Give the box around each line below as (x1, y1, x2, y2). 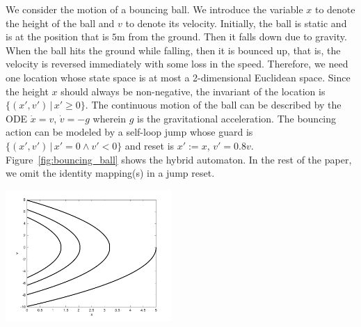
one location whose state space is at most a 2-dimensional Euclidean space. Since (6, 70, 351, 84)
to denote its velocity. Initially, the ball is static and (125, 15, 347, 30)
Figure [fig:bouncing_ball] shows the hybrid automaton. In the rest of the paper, (6, 152, 352, 166)
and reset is (125, 138, 175, 152)
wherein (93, 111, 127, 125)
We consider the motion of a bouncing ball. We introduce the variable (6, 2, 303, 16)
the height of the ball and (6, 15, 115, 30)
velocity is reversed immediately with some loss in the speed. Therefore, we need (6, 56, 348, 71)
